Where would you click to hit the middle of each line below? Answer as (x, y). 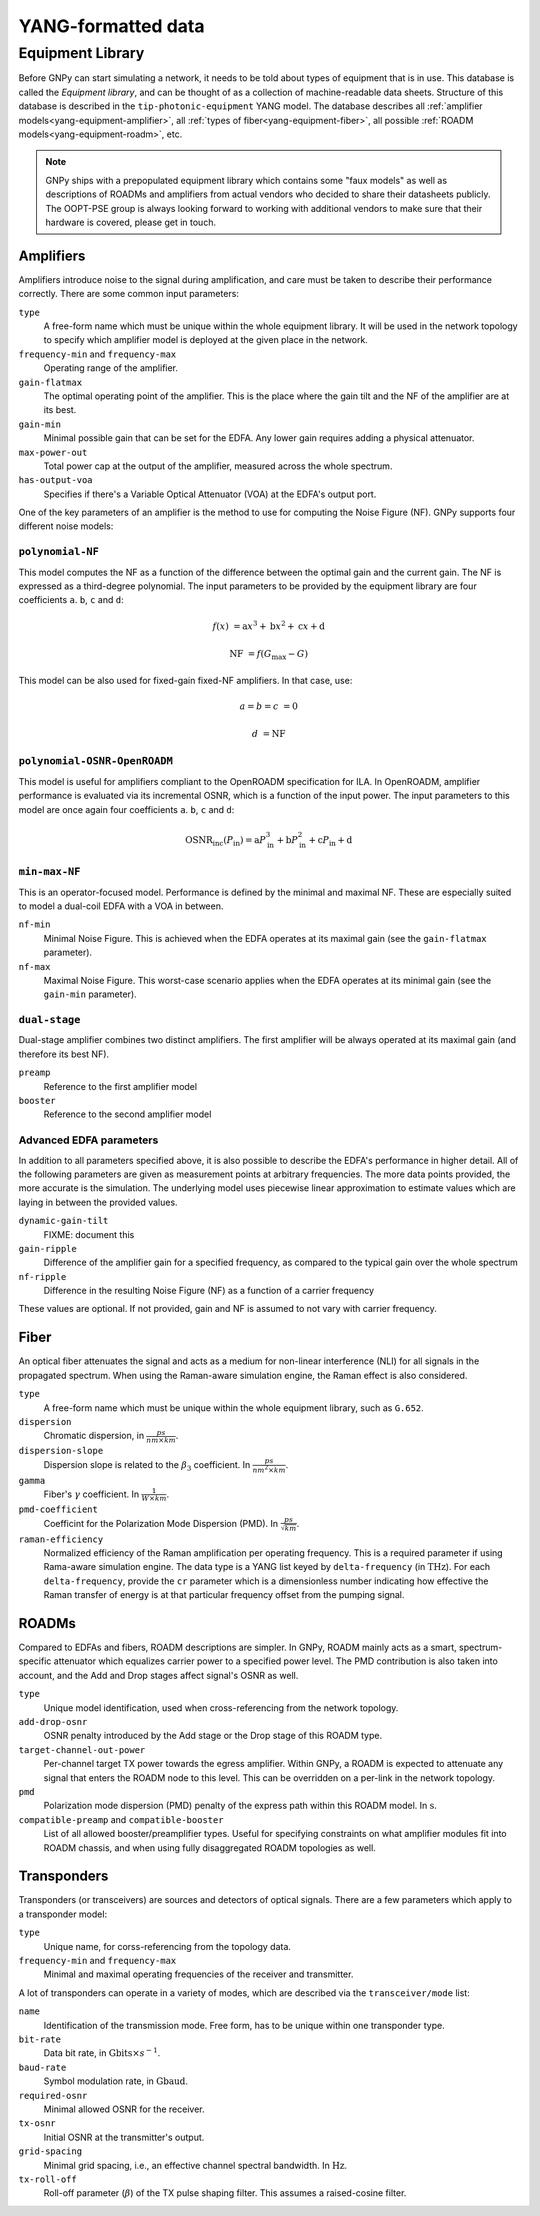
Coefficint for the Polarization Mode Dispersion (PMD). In (161, 1523)
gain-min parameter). (90, 994)
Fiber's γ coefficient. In (91, 1494)
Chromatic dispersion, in (94, 1436)
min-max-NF (49, 872)
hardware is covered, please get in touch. (131, 222)
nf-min (34, 924)
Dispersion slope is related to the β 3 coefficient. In (147, 1465)
